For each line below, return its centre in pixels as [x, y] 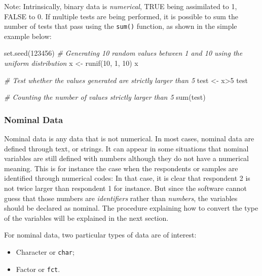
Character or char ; [45, 251]
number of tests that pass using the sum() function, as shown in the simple [121, 26]
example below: [28, 36]
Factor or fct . [38, 269]
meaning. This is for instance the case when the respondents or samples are [121, 168]
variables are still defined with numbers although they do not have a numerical [127, 158]
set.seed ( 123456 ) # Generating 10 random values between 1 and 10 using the [123, 53]
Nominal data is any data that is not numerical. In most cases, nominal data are [129, 139]
